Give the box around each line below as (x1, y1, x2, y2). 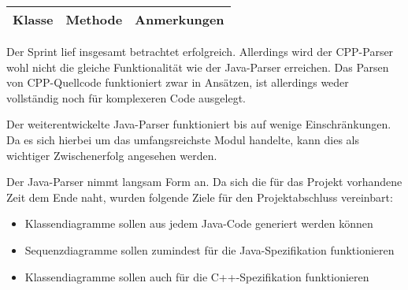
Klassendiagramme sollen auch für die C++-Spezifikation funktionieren (24, 268, 369, 284)
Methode (65, 10, 123, 28)
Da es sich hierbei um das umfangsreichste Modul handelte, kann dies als (6, 131, 360, 147)
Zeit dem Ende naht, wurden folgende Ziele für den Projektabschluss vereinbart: (6, 188, 393, 205)
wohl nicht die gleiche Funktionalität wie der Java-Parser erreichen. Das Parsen (6, 58, 389, 75)
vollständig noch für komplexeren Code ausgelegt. (6, 89, 246, 106)
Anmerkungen (135, 10, 224, 28)
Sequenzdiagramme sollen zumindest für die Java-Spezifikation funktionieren (24, 241, 395, 258)
